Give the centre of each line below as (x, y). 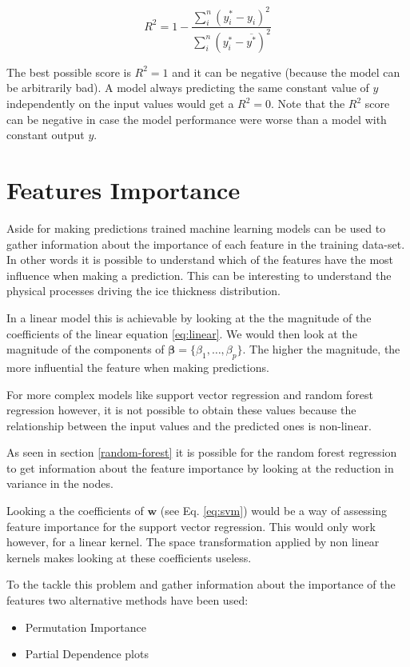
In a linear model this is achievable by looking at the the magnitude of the (189, 317)
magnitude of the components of (86, 349)
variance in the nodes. (60, 483)
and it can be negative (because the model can (286, 72)
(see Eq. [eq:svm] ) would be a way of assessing (274, 511)
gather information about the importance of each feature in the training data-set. (206, 244)
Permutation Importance (86, 627)
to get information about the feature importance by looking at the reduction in (200, 467)
